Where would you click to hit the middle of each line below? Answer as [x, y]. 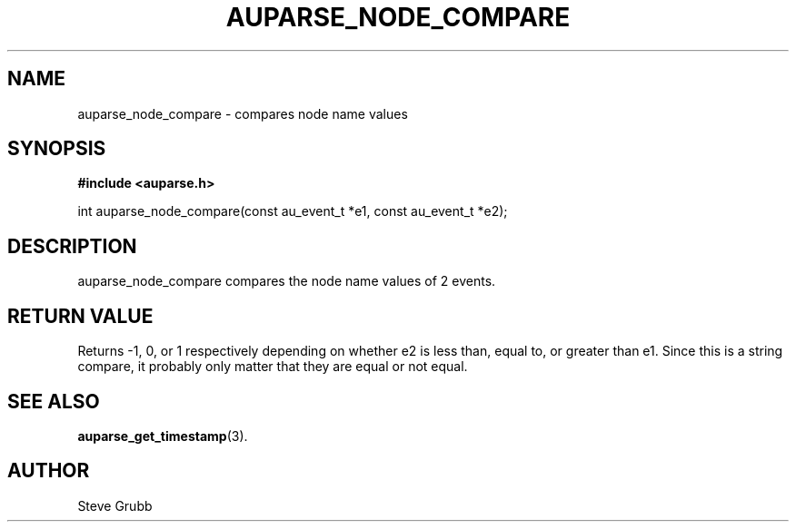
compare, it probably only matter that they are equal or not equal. [273, 367]
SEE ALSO [54, 401]
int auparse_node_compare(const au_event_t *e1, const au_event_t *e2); [293, 211]
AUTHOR [49, 471]
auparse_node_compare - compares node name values [243, 113]
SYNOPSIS [57, 149]
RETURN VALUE [80, 316]
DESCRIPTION [72, 246]
